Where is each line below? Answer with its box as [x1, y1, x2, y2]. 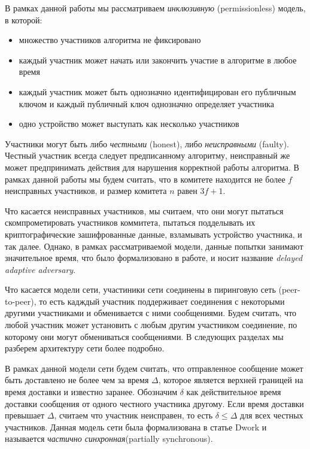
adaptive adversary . [5, 263, 76, 275]
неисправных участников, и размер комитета [5, 184, 167, 197]
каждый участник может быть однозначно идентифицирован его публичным [19, 85, 296, 98]
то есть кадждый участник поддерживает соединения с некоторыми [39, 295, 285, 307]
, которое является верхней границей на [158, 374, 303, 386]
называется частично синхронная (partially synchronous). [5, 432, 213, 445]
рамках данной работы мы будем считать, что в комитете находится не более [5, 172, 285, 185]
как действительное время [186, 386, 281, 398]
